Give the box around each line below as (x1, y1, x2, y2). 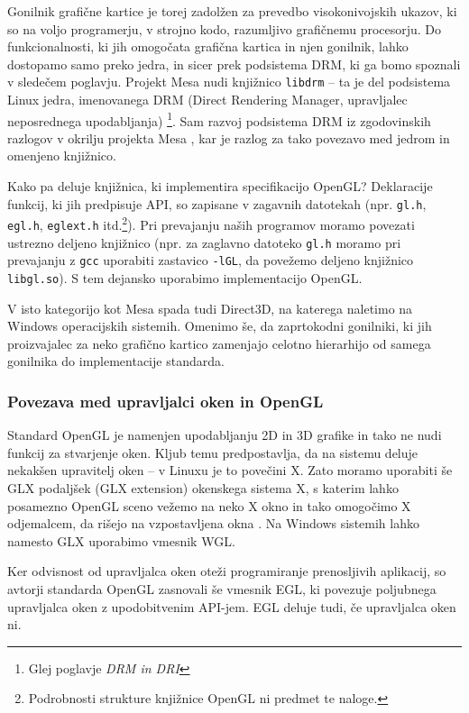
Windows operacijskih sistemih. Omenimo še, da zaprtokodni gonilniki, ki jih (7, 316, 432, 335)
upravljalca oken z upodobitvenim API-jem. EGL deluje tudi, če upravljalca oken (7, 597, 456, 616)
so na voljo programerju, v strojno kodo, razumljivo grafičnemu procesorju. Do (7, 19, 442, 38)
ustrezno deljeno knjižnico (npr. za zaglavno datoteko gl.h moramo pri (7, 233, 401, 251)
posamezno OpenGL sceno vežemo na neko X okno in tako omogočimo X (7, 496, 411, 515)
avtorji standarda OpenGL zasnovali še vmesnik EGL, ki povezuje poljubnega (7, 579, 437, 598)
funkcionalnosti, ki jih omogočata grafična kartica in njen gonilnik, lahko (7, 37, 409, 56)
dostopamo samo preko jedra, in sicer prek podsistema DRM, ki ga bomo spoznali (7, 54, 461, 73)
